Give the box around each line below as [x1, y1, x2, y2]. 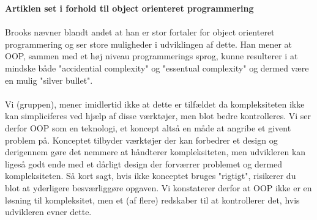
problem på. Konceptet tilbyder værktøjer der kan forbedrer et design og [5, 133, 278, 146]
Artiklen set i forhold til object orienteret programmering [5, 2, 254, 14]
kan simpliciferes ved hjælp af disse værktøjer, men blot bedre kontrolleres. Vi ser [5, 109, 311, 122]
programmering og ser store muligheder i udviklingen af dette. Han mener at [5, 37, 293, 50]
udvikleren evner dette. [5, 205, 92, 218]
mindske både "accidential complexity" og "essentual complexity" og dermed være [5, 61, 309, 74]
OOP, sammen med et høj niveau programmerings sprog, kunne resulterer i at [5, 50, 298, 62]
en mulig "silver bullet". [5, 73, 93, 86]
